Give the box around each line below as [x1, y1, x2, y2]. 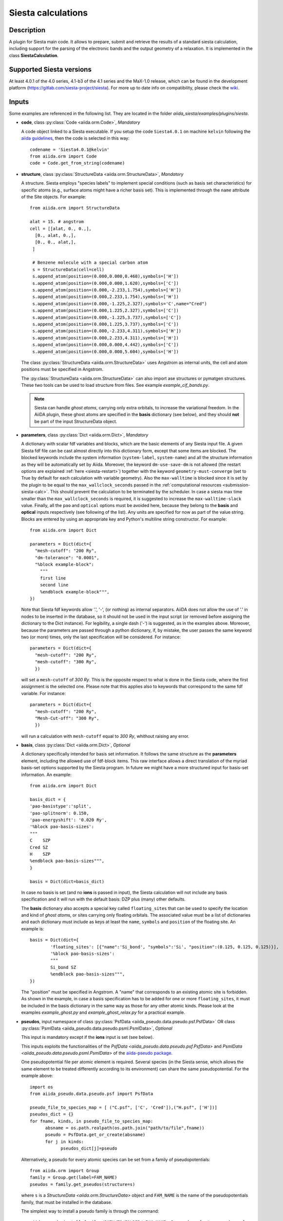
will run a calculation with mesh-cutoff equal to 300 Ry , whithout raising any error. [21, 733, 189, 739]
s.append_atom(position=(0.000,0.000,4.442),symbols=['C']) [32, 342, 179, 348]
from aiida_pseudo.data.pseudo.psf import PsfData [30, 1091, 153, 1096]
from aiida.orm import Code [30, 154, 97, 159]
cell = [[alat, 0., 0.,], [30, 226, 92, 232]
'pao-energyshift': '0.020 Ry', [30, 817, 107, 822]
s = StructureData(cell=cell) [32, 267, 105, 272]
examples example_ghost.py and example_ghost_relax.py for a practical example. [21, 1010, 185, 1015]
